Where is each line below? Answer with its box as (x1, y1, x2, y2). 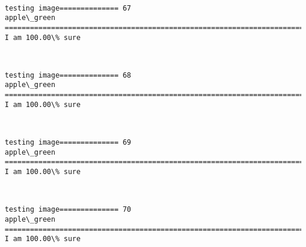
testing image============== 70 (5, 205, 131, 214)
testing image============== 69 (5, 138, 131, 147)
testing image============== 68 (5, 71, 131, 79)
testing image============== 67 (5, 4, 131, 12)
